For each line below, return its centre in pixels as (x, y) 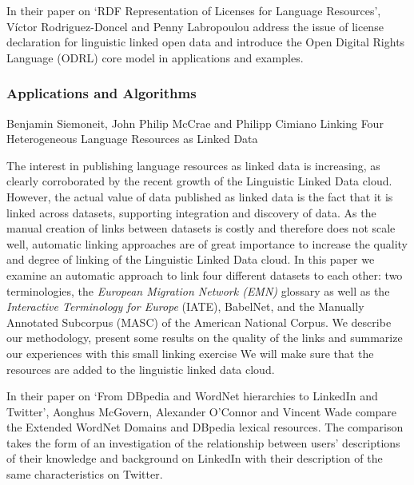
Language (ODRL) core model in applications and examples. (155, 57)
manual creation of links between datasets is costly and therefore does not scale (201, 228)
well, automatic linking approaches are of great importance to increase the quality (207, 243)
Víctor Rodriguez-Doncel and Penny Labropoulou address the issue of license (195, 26)
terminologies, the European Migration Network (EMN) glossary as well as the (198, 290)
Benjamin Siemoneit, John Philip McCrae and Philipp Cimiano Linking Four (195, 123)
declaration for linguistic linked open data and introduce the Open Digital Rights (206, 42)
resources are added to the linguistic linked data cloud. (141, 369)
